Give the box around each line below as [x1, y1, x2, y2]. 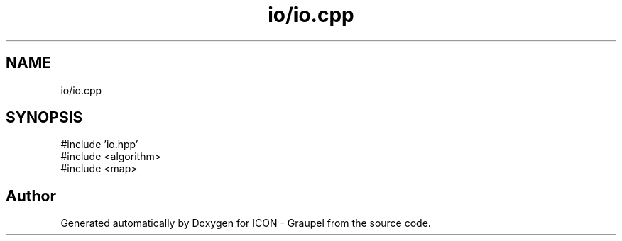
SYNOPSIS [6, 108, 83, 127]
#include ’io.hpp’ [60, 138, 138, 151]
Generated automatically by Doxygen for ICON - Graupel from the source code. [60, 217, 431, 230]
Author [6, 186, 56, 205]
